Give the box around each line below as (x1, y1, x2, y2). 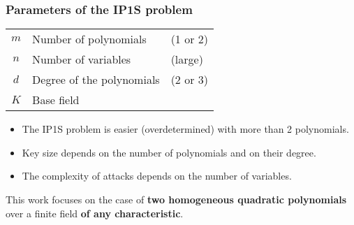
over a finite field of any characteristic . (6, 205, 184, 220)
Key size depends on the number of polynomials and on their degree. (22, 145, 316, 159)
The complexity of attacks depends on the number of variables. (22, 168, 292, 183)
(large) (170, 51, 203, 68)
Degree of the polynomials (32, 71, 160, 88)
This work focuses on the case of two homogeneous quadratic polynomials (6, 192, 347, 206)
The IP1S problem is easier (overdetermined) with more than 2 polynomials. (22, 122, 349, 136)
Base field (32, 92, 80, 108)
